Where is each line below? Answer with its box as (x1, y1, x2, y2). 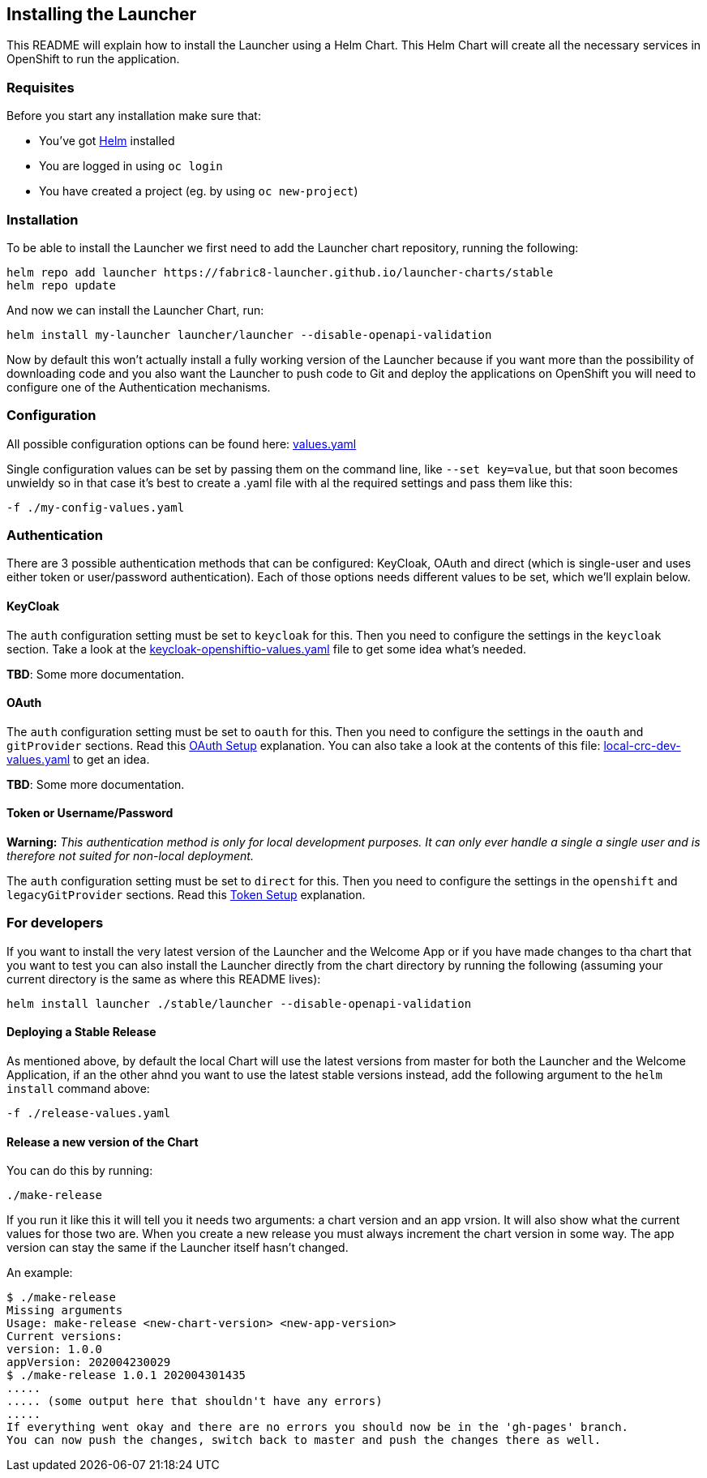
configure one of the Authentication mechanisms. (6, 379, 271, 394)
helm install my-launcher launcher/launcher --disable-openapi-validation (6, 328, 492, 341)
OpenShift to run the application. (6, 52, 180, 66)
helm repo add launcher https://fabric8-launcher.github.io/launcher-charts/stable (6, 265, 554, 279)
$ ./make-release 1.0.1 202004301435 (6, 1369, 246, 1382)
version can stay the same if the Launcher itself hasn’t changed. (6, 1240, 349, 1255)
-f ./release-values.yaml (6, 1107, 171, 1120)
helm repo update (6, 278, 116, 292)
